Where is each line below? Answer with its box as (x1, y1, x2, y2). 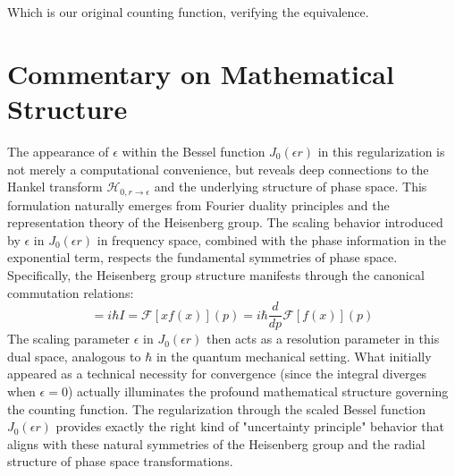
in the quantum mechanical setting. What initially (156, 346, 432, 365)
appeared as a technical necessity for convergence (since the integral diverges (7, 364, 427, 383)
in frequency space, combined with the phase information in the (97, 230, 447, 249)
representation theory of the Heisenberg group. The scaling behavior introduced (7, 213, 443, 232)
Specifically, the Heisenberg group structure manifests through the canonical (7, 265, 425, 284)
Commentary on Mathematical (7, 55, 394, 91)
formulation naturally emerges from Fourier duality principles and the (7, 195, 390, 214)
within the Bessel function (122, 141, 265, 160)
